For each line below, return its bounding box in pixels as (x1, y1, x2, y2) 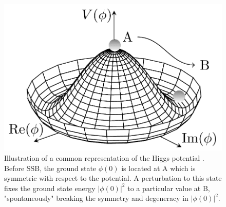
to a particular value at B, (127, 182, 210, 193)
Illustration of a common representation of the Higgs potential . (4, 153, 204, 163)
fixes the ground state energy (4, 182, 96, 193)
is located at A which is (121, 162, 196, 173)
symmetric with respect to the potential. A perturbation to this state (4, 173, 222, 183)
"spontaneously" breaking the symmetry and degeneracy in (4, 193, 189, 203)
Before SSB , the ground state (4, 162, 97, 173)
